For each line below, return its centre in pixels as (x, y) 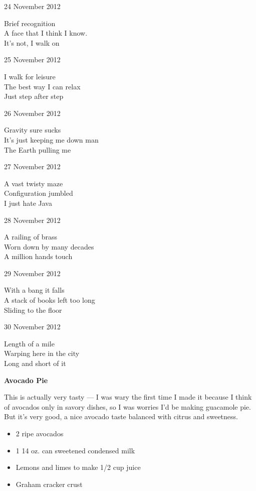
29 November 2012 (32, 273)
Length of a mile (29, 343)
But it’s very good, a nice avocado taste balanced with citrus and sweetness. (121, 416)
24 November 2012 (32, 6)
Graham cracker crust (49, 484)
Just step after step (34, 96)
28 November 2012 (32, 220)
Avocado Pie (26, 380)
